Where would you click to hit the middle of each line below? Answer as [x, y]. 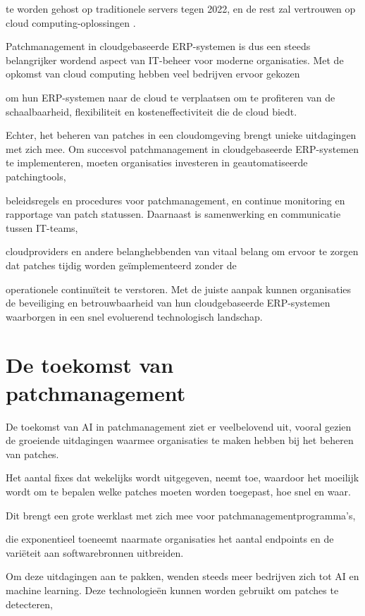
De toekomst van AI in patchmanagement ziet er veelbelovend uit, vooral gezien [179, 426]
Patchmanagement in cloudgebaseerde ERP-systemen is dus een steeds [158, 46]
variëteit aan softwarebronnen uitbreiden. [95, 552]
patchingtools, [36, 176]
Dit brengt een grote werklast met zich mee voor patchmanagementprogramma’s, [181, 515]
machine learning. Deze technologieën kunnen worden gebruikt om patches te [172, 590]
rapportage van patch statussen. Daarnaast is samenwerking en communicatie [173, 214]
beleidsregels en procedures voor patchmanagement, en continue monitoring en [175, 200]
